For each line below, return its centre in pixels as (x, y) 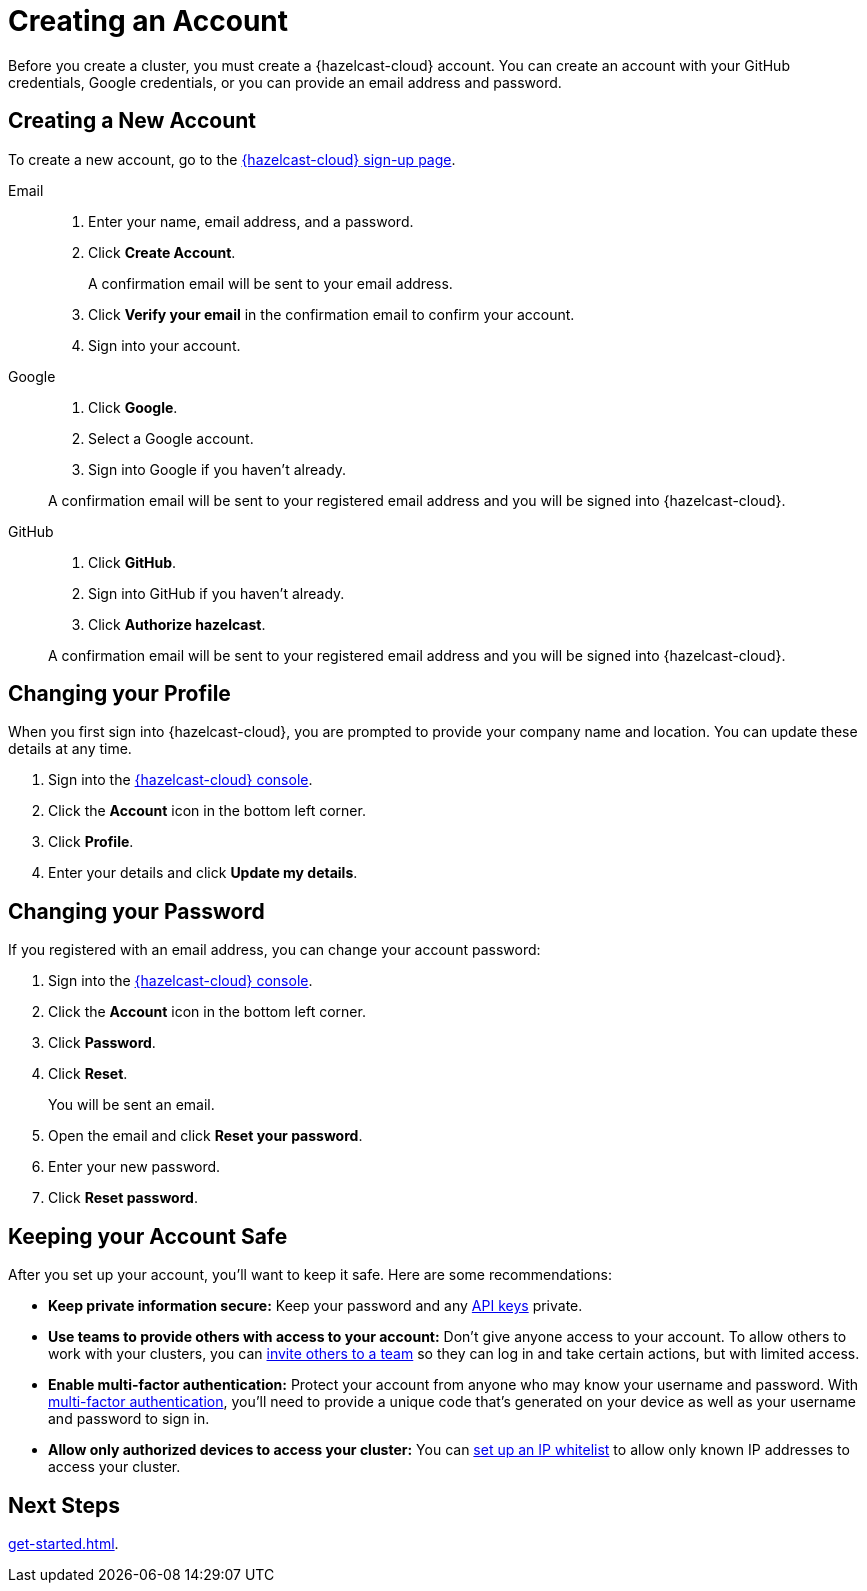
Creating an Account (148, 21)
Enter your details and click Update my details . (203, 873)
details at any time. (70, 749)
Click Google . (133, 407)
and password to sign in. (129, 1419)
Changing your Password (136, 911)
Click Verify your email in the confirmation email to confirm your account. (331, 314)
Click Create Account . (162, 252)
